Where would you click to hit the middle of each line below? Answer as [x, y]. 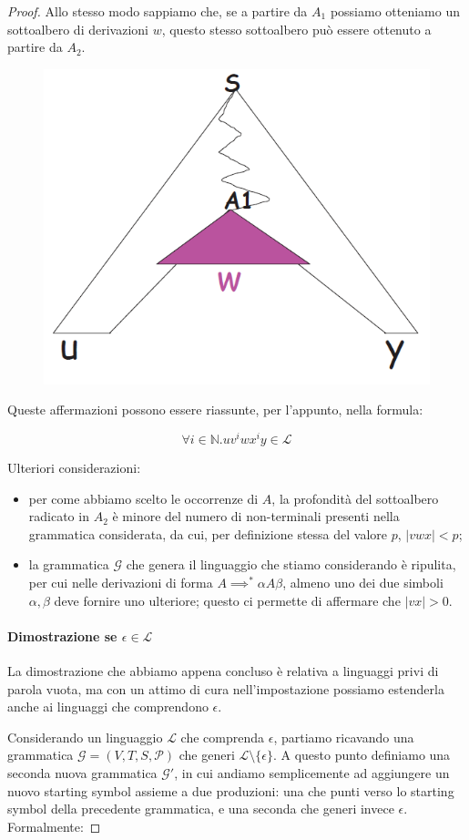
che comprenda [223, 737]
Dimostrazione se [62, 635]
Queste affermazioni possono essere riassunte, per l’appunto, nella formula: [215, 410]
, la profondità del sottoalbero [355, 498]
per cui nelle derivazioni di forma [121, 583]
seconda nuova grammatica [82, 772]
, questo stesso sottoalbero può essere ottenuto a [296, 29]
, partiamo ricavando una [344, 737]
